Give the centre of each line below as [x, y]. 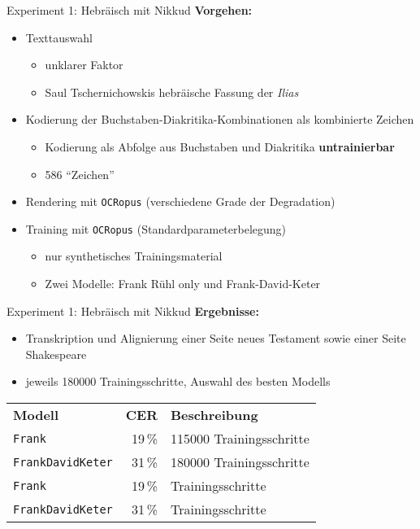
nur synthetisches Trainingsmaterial [134, 256]
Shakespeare [56, 354]
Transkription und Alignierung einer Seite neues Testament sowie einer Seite [216, 338]
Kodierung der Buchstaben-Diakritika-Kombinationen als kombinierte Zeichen [220, 119]
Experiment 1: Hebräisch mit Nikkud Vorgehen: [130, 10]
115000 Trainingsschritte [240, 439]
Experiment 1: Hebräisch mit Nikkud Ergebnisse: [133, 310]
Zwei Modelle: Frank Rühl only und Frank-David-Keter [183, 284]
